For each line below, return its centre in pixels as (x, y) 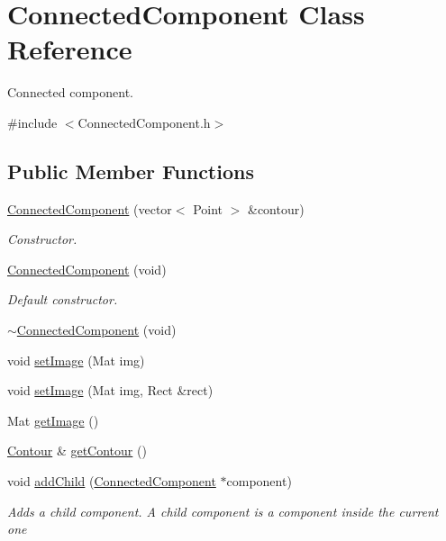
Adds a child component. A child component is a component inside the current (223, 511)
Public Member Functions (131, 171)
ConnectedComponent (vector (90, 208)
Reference (70, 49)
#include (32, 122)
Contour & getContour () (77, 451)
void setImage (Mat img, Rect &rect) (110, 390)
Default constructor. (63, 299)
